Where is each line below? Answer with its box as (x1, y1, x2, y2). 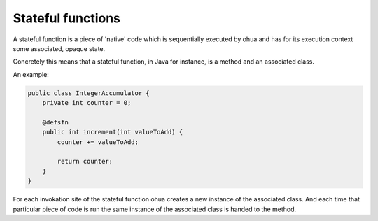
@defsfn (42, 118, 69, 126)
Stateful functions (13, 10, 121, 26)
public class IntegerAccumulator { (27, 89, 150, 97)
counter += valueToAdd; (57, 138, 139, 146)
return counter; (57, 157, 113, 166)
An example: (13, 70, 49, 78)
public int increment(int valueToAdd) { (42, 128, 183, 136)
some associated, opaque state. (13, 44, 106, 52)
